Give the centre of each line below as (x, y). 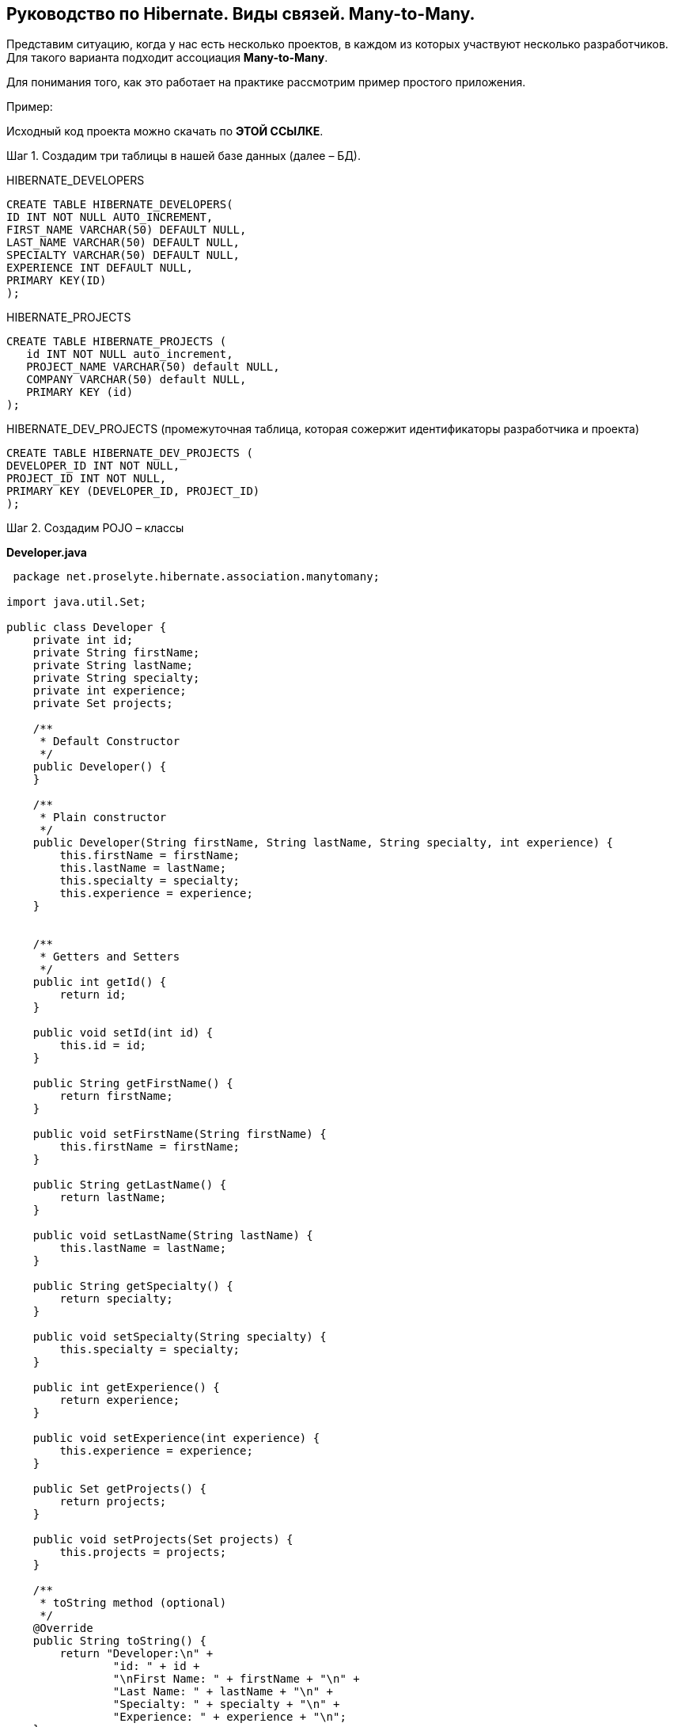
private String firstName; (116, 653)
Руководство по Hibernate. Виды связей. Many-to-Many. (241, 14)
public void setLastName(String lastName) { (173, 1236)
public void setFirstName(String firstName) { (180, 1134)
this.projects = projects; (143, 1552)
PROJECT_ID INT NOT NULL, (87, 479)
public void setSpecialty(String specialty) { (180, 1337)
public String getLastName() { (130, 1185)
